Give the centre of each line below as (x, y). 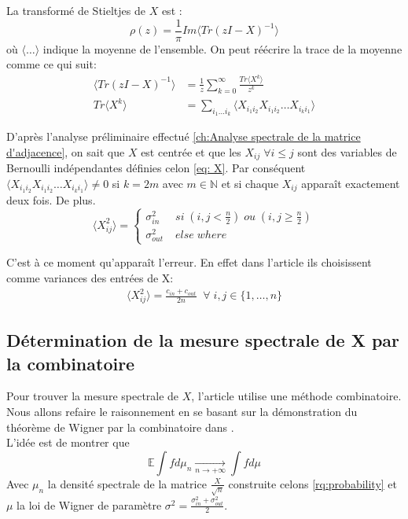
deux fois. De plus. (51, 199)
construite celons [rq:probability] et (313, 483)
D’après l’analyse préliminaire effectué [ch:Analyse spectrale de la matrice (184, 136)
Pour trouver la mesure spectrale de (93, 396)
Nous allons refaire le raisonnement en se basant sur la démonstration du (182, 412)
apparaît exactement (351, 183)
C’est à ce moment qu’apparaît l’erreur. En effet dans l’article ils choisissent (189, 262)
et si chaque (250, 183)
